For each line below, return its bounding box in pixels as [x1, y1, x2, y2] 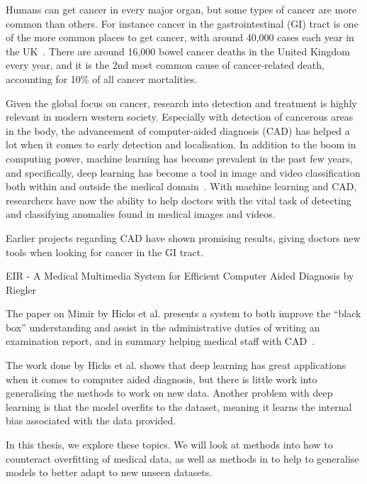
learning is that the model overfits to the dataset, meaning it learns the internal [6, 399, 352, 414]
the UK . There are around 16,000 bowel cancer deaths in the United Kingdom [6, 43, 350, 58]
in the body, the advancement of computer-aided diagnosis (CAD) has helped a [6, 123, 350, 138]
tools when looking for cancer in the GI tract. [6, 244, 204, 259]
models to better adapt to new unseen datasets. [6, 465, 213, 480]
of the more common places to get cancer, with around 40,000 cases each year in [6, 30, 354, 45]
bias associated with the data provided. [6, 413, 176, 428]
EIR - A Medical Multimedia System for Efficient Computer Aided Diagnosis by [6, 268, 354, 283]
